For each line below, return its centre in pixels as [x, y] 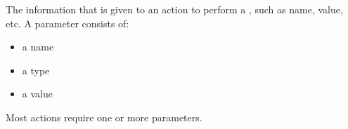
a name [38, 47]
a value [37, 94]
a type [36, 70]
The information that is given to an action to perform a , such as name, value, [174, 9]
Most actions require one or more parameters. [104, 117]
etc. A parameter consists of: [67, 23]
